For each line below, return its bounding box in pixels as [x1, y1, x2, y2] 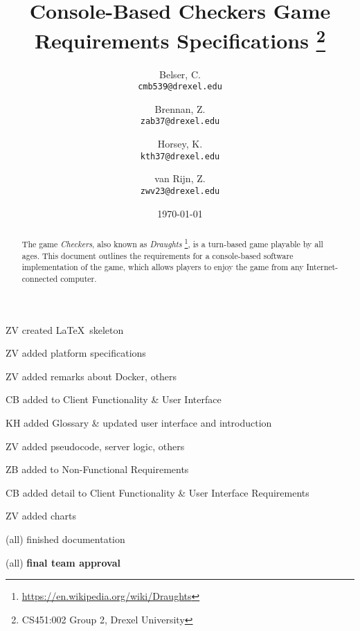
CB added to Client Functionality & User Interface [6, 392, 222, 407]
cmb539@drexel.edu [138, 82, 222, 92]
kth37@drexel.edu [140, 151, 220, 161]
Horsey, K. [157, 136, 203, 151]
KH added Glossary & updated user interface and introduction [6, 416, 272, 429]
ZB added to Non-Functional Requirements [6, 462, 189, 477]
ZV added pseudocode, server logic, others [6, 438, 185, 453]
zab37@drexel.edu [140, 116, 220, 127]
